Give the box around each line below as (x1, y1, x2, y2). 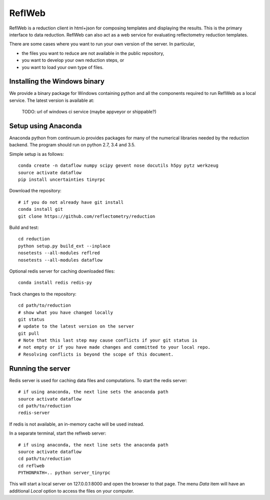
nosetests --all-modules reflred (18, 250, 100, 256)
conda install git (18, 206, 63, 212)
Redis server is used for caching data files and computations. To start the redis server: (9, 377, 187, 383)
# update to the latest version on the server (18, 324, 134, 329)
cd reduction (18, 236, 50, 242)
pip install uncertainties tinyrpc (18, 177, 105, 182)
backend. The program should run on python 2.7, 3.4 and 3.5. (9, 142, 136, 148)
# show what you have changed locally (18, 310, 113, 315)
